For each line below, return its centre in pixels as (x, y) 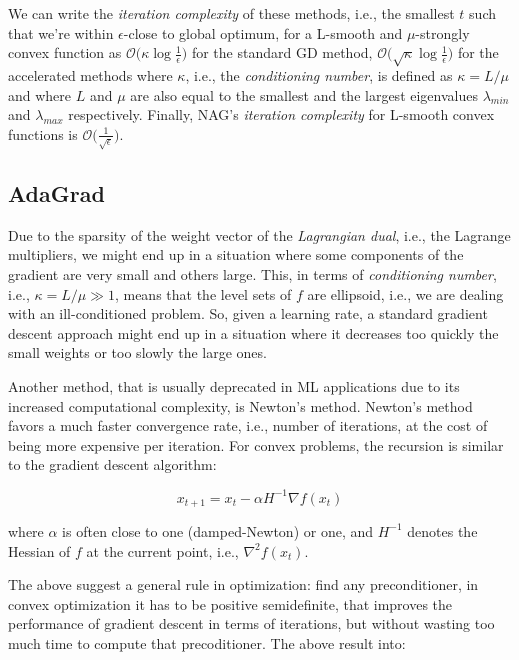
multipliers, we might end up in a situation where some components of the (236, 254)
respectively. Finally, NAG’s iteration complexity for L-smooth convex (281, 114)
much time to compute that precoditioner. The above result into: (207, 642)
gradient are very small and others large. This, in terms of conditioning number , (252, 274)
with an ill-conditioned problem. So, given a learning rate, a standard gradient (248, 313)
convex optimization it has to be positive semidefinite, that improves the (230, 603)
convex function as (65, 52)
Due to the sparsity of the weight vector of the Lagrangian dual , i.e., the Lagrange (259, 234)
